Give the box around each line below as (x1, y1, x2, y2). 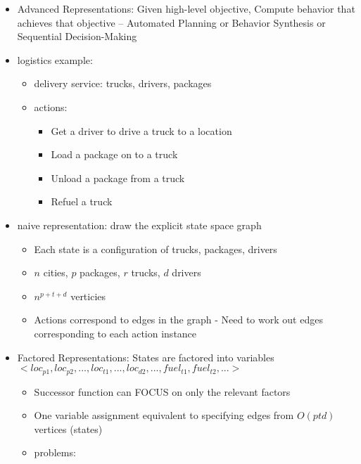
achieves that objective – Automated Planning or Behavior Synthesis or (17, 15, 326, 30)
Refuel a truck (51, 194, 113, 209)
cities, (43, 265, 68, 280)
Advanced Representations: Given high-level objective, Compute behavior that (17, 1, 355, 15)
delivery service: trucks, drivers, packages (34, 76, 212, 91)
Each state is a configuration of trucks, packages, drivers (34, 241, 277, 256)
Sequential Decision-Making (17, 29, 137, 44)
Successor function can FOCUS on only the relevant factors (34, 384, 291, 399)
